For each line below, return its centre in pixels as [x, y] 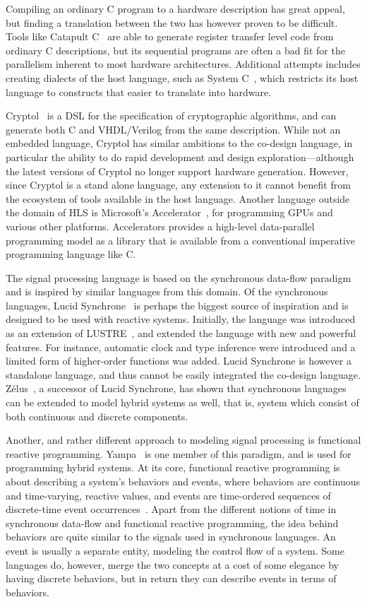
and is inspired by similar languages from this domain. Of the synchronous [167, 291]
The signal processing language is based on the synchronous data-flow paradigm [179, 277]
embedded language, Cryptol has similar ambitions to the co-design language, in [179, 143]
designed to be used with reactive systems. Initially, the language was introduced [181, 319]
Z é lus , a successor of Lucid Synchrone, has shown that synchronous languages [176, 388]
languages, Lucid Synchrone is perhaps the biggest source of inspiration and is [177, 305]
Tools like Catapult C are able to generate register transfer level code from [170, 36]
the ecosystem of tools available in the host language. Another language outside [178, 198]
